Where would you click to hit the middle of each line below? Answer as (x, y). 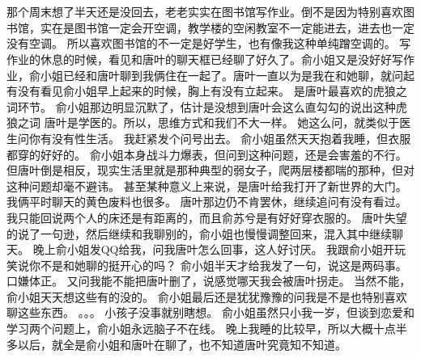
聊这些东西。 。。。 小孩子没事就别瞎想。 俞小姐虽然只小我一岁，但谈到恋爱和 (210, 312)
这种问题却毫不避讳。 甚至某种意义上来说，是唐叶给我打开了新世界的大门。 (207, 185)
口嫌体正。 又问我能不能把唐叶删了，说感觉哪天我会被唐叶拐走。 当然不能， (209, 281)
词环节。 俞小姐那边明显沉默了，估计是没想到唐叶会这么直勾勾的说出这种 (201, 106)
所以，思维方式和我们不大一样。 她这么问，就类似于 (262, 122)
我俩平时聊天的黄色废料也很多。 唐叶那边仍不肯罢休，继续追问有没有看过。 (207, 202)
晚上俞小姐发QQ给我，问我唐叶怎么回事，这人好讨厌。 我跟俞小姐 (208, 249)
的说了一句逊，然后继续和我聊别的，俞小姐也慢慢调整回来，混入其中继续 (199, 233)
